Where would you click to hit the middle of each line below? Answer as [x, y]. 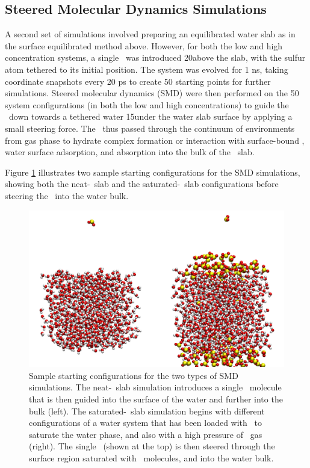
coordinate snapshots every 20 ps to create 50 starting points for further [138, 81]
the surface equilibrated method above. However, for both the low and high [144, 45]
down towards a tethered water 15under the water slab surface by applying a [150, 116]
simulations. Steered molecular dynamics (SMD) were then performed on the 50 [152, 93]
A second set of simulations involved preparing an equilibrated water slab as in [150, 34]
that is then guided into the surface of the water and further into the [156, 399]
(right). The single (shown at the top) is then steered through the [152, 446]
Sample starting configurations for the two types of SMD [134, 375]
